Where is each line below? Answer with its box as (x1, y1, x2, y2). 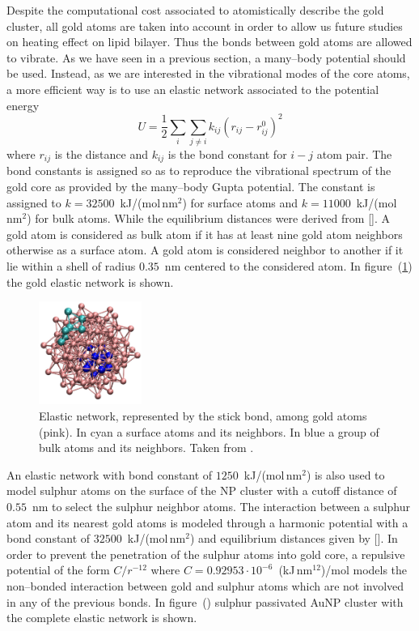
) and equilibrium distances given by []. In (189, 530, 398, 547)
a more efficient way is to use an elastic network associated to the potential (6, 80, 379, 97)
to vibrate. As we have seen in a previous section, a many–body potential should (6, 49, 406, 66)
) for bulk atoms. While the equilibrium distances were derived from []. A (27, 210, 390, 227)
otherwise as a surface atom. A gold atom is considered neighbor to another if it (6, 241, 404, 258)
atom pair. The (316, 145, 392, 162)
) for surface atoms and (182, 194, 298, 211)
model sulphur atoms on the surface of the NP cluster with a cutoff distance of (6, 482, 397, 499)
